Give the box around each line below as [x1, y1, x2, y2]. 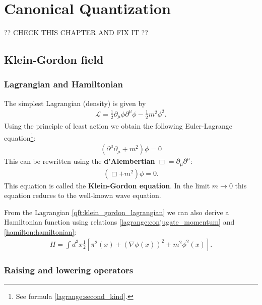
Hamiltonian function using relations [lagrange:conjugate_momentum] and [4, 217, 235, 227]
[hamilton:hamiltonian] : [4, 227, 77, 237]
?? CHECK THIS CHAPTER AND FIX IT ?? [4, 27, 148, 38]
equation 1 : [4, 131, 36, 143]
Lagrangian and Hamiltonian [4, 78, 123, 90]
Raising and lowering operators [4, 263, 134, 276]
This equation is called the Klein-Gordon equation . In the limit [4, 180, 210, 190]
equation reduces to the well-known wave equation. [4, 190, 161, 200]
